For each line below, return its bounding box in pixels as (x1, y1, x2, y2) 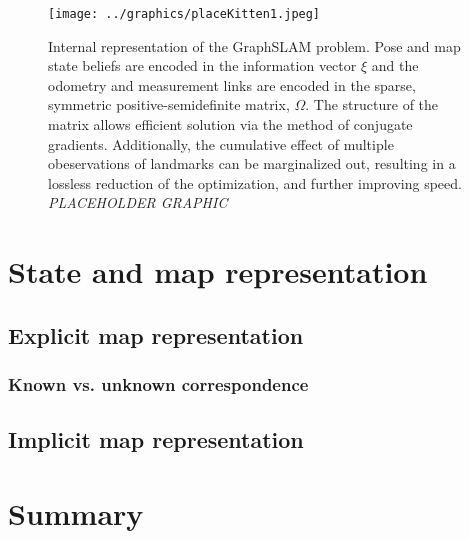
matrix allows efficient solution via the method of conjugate (48, 114, 413, 135)
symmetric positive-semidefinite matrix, (48, 94, 290, 115)
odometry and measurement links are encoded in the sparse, (48, 74, 416, 95)
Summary (8, 492, 144, 533)
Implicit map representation (8, 424, 304, 455)
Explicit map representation (8, 319, 304, 350)
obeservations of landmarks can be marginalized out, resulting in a (48, 153, 456, 174)
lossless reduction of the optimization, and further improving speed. (48, 172, 462, 193)
